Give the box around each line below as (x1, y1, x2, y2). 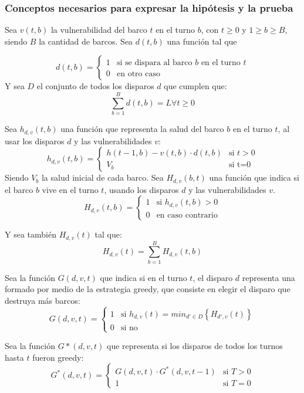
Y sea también (5, 228, 56, 240)
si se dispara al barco (117, 59, 192, 67)
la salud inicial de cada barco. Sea (41, 171, 164, 184)
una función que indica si (209, 171, 299, 184)
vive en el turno (42, 183, 99, 195)
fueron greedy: (32, 351, 84, 363)
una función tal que (167, 35, 237, 47)
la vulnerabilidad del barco (50, 23, 147, 36)
